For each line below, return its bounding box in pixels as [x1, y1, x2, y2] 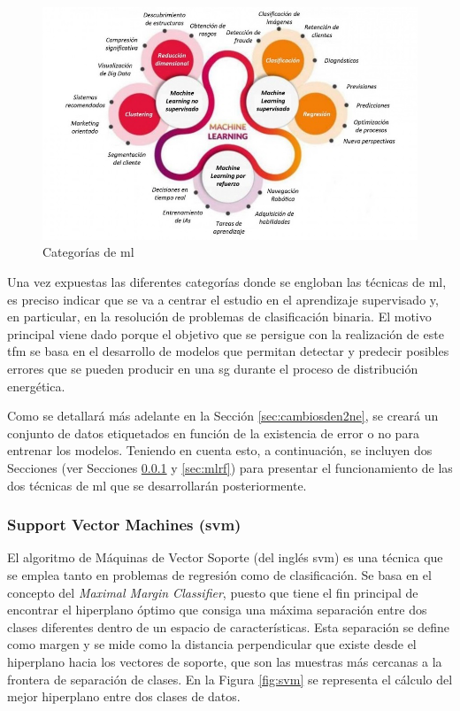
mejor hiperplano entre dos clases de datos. [7, 687, 241, 706]
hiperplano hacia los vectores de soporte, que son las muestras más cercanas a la [7, 652, 442, 670]
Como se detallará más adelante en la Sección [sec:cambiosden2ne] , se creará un [7, 406, 439, 425]
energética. [7, 376, 65, 395]
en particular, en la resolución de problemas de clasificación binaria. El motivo [7, 307, 432, 326]
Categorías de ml [42, 243, 134, 261]
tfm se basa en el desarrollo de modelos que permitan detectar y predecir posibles [7, 342, 449, 360]
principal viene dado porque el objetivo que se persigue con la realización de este [7, 324, 444, 343]
